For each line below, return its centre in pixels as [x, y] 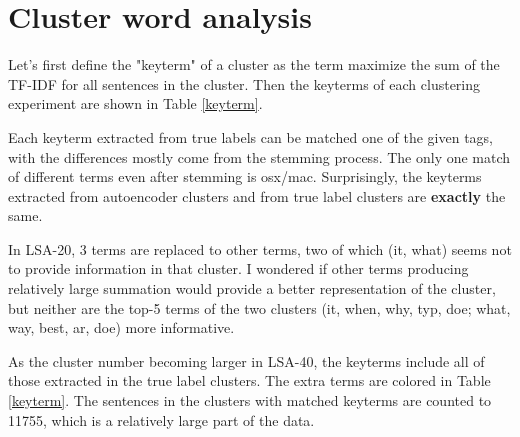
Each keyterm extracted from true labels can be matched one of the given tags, [251, 136]
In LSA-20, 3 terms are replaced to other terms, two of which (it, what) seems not [260, 248]
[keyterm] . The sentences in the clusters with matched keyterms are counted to [250, 400]
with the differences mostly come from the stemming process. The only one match [259, 156]
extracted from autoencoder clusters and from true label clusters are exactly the [257, 195]
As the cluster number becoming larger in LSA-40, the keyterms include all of [246, 360]
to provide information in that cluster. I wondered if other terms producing [238, 268]
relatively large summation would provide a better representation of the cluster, [252, 288]
